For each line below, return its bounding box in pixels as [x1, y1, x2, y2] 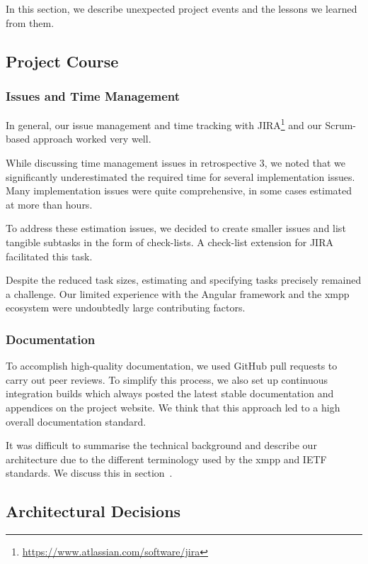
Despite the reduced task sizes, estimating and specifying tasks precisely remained [6, 272, 362, 287]
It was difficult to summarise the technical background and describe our [6, 438, 317, 453]
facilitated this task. [6, 248, 93, 263]
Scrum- [325, 117, 357, 132]
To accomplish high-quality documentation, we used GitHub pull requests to [6, 358, 338, 373]
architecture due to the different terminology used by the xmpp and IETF [6, 451, 327, 466]
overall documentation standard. [6, 414, 146, 428]
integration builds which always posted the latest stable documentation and [6, 386, 334, 401]
